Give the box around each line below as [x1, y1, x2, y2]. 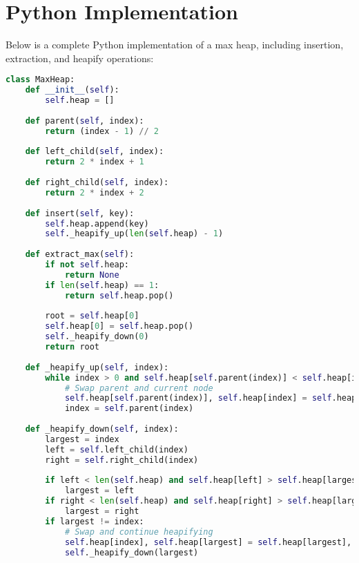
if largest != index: [45, 516, 144, 526]
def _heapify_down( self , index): [25, 424, 179, 435]
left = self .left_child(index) [45, 444, 188, 455]
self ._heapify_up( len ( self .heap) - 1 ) [45, 229, 224, 239]
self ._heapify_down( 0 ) [45, 332, 149, 342]
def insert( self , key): [25, 208, 135, 218]
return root [45, 342, 100, 352]
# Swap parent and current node [64, 383, 213, 393]
